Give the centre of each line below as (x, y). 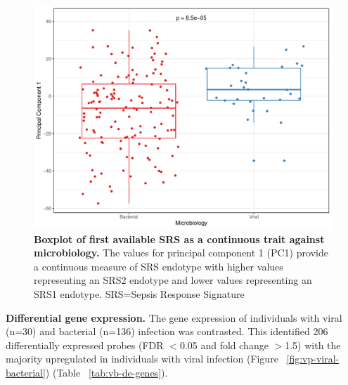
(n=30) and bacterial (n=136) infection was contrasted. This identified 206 (167, 331)
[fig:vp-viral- (313, 359)
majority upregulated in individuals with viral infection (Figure (142, 359)
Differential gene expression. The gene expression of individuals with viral (174, 317)
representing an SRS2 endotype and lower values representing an (173, 280)
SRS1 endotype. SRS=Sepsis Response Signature (139, 293)
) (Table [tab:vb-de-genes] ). (107, 372)
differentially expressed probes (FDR (85, 345)
